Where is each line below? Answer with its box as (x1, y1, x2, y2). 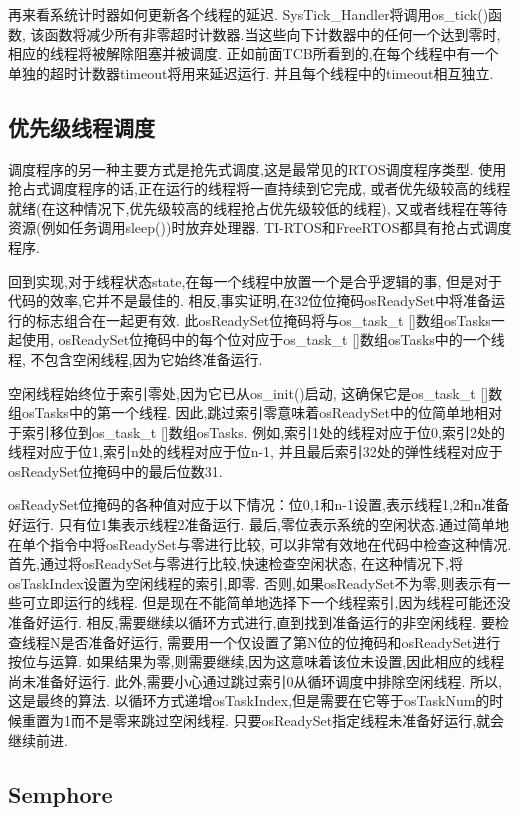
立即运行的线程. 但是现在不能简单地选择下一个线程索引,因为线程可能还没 (35, 592, 511, 613)
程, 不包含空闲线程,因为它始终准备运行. (8, 348, 263, 369)
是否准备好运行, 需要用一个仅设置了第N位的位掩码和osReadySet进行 (60, 631, 501, 652)
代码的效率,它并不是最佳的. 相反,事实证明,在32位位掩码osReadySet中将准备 (8, 290, 491, 311)
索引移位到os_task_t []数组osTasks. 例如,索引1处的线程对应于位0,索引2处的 (21, 421, 505, 442)
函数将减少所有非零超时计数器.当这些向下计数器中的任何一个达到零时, (44, 23, 501, 44)
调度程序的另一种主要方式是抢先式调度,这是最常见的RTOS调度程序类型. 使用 (8, 158, 507, 179)
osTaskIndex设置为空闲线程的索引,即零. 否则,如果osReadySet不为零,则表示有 (8, 572, 497, 593)
